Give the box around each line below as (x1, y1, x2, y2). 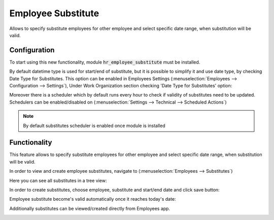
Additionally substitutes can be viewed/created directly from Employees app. (9, 205, 170, 211)
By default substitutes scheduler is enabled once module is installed (23, 122, 165, 129)
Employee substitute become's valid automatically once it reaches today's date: (9, 196, 176, 202)
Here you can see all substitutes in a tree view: (9, 177, 107, 183)
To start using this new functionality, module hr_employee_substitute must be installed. (9, 59, 200, 65)
